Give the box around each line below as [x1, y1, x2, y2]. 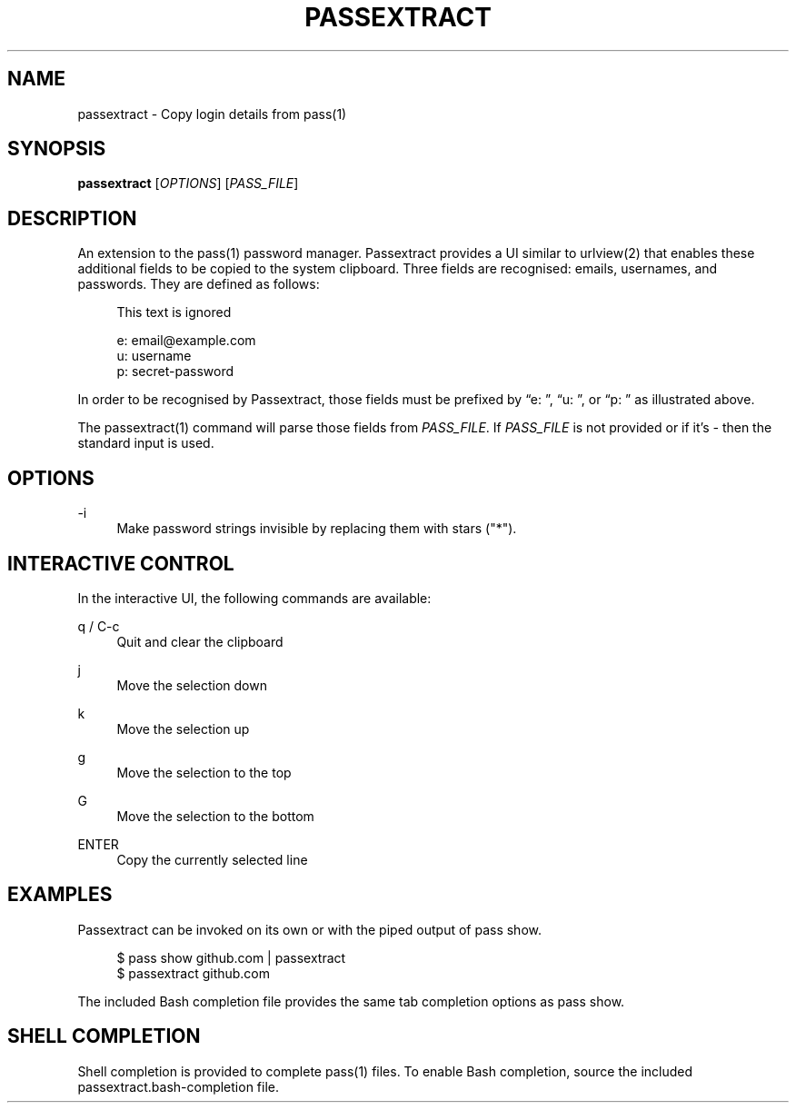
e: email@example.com [116, 332, 256, 349]
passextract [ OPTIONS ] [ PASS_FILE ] [77, 175, 299, 192]
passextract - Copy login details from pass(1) [77, 105, 347, 122]
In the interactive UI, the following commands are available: [77, 590, 432, 606]
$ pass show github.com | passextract [116, 949, 346, 966]
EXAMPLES [7, 883, 113, 907]
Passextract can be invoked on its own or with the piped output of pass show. [77, 921, 542, 937]
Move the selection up [116, 720, 250, 737]
